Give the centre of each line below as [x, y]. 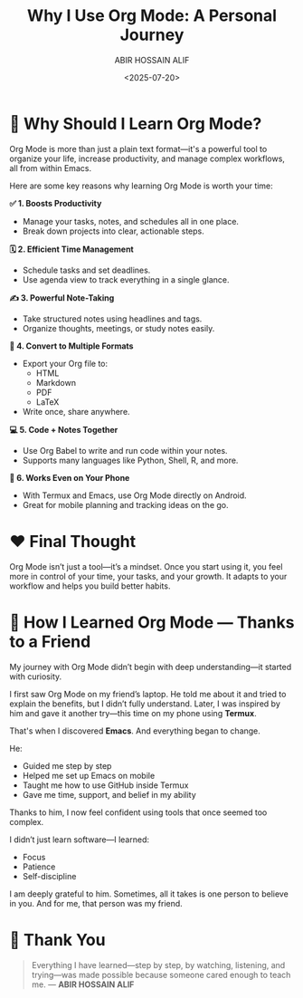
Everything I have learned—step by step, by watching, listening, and [158, 964]
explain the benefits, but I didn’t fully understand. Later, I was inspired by [145, 704]
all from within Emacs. [51, 168]
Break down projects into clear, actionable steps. [114, 231]
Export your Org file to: [65, 363]
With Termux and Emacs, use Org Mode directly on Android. [134, 495]
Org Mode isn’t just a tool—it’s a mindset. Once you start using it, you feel [146, 566]
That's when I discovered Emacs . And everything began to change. [135, 731]
